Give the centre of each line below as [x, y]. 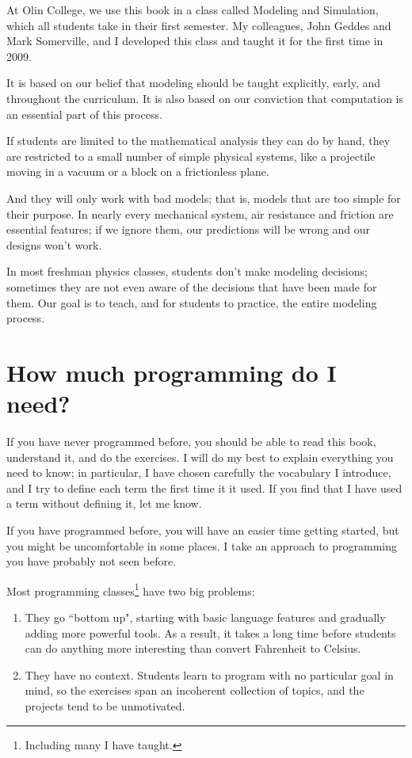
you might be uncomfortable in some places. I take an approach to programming [202, 545]
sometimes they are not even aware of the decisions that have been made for [192, 286]
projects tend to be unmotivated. [105, 705]
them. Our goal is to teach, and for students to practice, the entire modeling [192, 302]
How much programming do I [172, 372]
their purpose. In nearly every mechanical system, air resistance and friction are [200, 213]
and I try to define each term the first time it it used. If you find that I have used [204, 488]
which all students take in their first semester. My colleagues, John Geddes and [199, 25]
